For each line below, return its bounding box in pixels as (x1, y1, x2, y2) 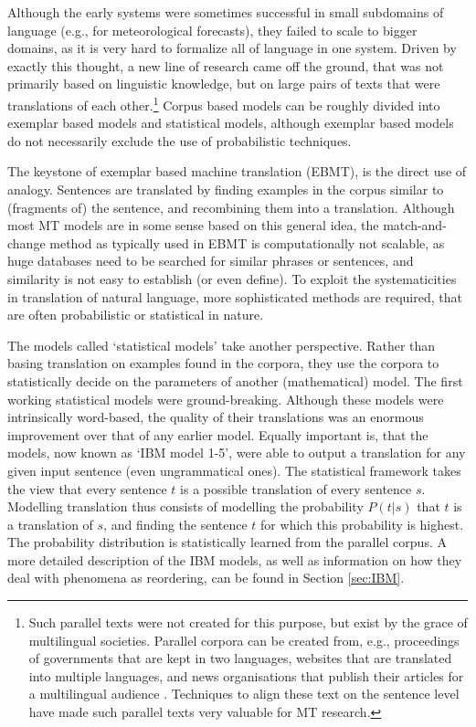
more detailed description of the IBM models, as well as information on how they (7, 550, 462, 569)
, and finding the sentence (103, 514, 248, 533)
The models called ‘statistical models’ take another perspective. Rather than (7, 335, 436, 354)
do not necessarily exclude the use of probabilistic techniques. (7, 131, 352, 150)
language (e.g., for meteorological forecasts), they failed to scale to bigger (7, 20, 418, 39)
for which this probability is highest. (260, 514, 464, 533)
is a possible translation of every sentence (180, 479, 412, 498)
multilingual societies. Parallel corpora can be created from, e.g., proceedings (28, 630, 460, 649)
